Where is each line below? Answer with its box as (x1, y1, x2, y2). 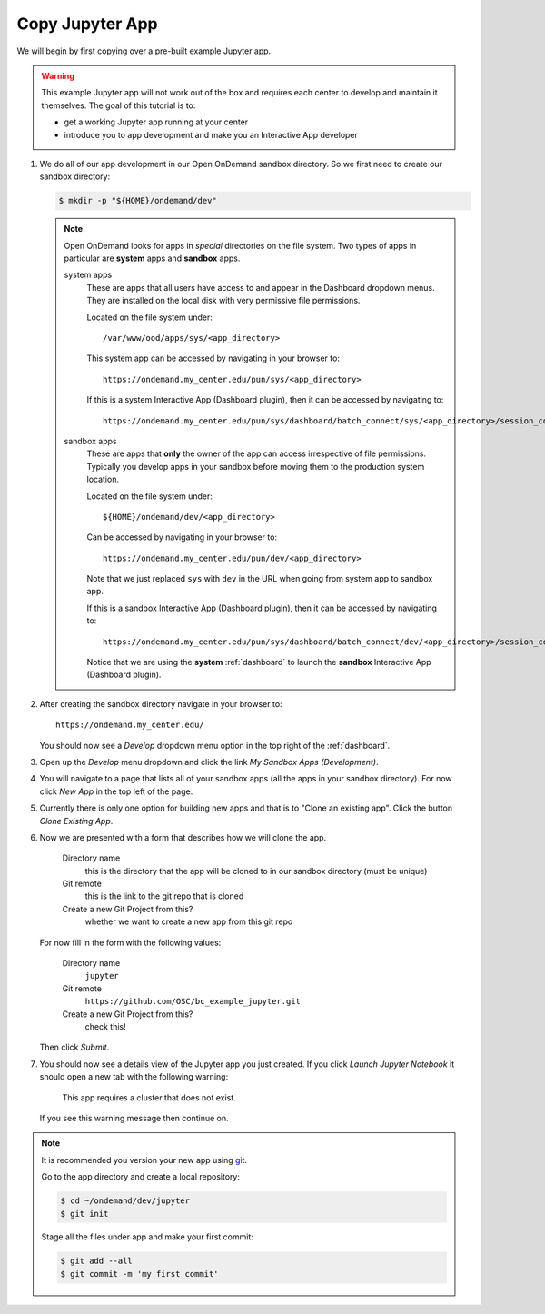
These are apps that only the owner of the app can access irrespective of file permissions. (86, 448, 427, 459)
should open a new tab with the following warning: (39, 1071, 229, 1082)
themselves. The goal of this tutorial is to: (41, 100, 196, 111)
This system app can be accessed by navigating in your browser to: (86, 353, 341, 363)
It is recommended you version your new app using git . (41, 1154, 248, 1165)
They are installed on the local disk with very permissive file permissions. (86, 295, 361, 306)
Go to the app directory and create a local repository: (41, 1171, 241, 1182)
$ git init (60, 1209, 109, 1219)
